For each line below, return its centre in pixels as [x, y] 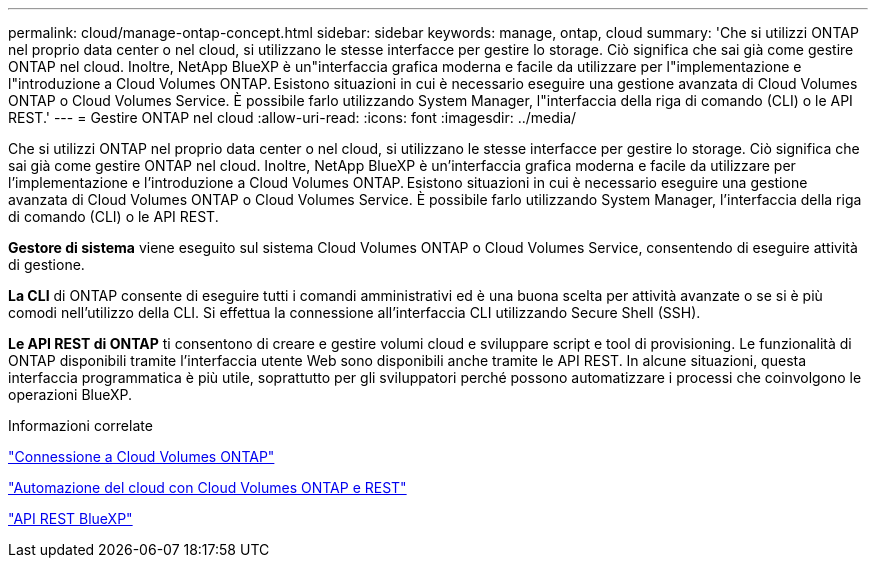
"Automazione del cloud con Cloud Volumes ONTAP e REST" [207, 487]
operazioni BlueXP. [70, 394]
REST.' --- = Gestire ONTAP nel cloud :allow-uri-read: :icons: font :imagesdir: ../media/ [292, 117]
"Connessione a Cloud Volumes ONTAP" [141, 456]
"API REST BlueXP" [70, 518]
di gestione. [46, 264]
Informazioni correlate [80, 425]
